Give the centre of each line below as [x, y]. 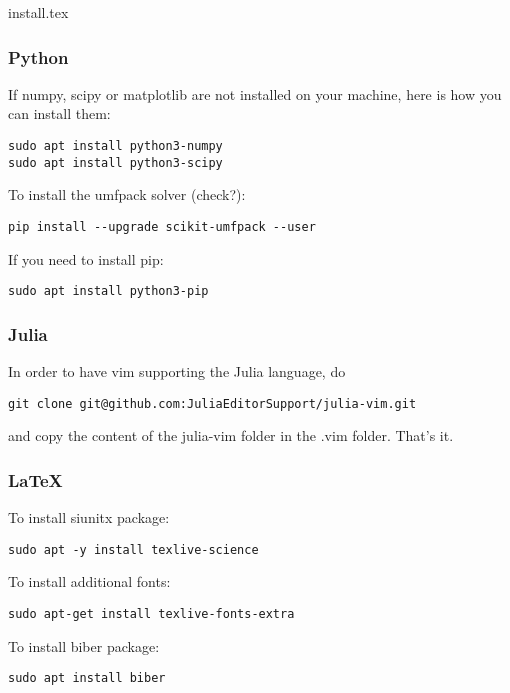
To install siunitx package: [89, 517]
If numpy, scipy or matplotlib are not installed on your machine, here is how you [255, 93]
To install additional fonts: [89, 581]
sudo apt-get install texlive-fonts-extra [151, 613]
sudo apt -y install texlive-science [133, 549]
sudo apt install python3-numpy [115, 146]
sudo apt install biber [87, 678]
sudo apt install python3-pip [108, 291]
